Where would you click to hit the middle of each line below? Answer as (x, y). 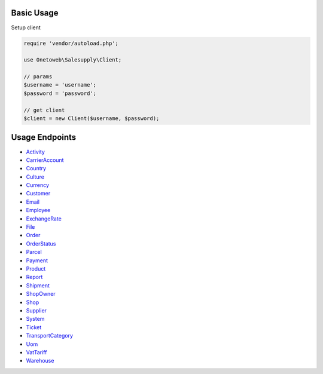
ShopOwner (41, 294)
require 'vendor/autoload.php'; (71, 43)
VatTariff (36, 352)
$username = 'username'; (60, 85)
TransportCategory (50, 336)
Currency (38, 185)
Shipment (38, 285)
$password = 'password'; (60, 93)
